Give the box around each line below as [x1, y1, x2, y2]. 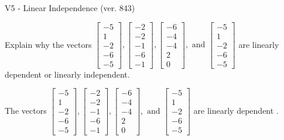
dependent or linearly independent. [5, 68, 130, 80]
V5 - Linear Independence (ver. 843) [5, 2, 135, 13]
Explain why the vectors [5, 38, 92, 50]
